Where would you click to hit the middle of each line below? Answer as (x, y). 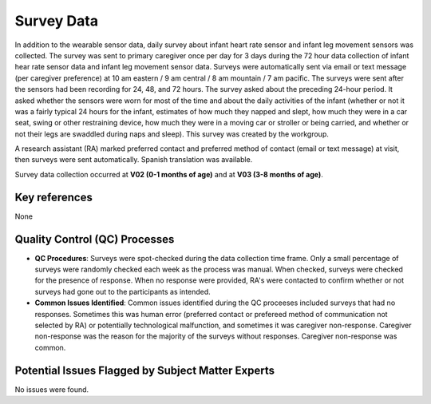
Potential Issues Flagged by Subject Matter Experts (145, 370)
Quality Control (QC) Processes (95, 239)
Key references (54, 197)
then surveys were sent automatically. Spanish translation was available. (134, 160)
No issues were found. (52, 389)
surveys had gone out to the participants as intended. (123, 291)
